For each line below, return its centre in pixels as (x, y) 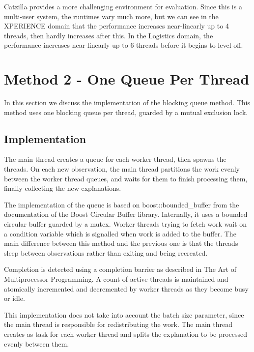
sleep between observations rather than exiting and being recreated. (106, 252)
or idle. (14, 298)
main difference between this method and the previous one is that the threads (121, 243)
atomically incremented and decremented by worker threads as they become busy (126, 288)
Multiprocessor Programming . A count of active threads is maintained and (116, 279)
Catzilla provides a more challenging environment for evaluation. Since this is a (123, 6)
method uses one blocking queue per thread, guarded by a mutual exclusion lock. (126, 112)
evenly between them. (37, 343)
